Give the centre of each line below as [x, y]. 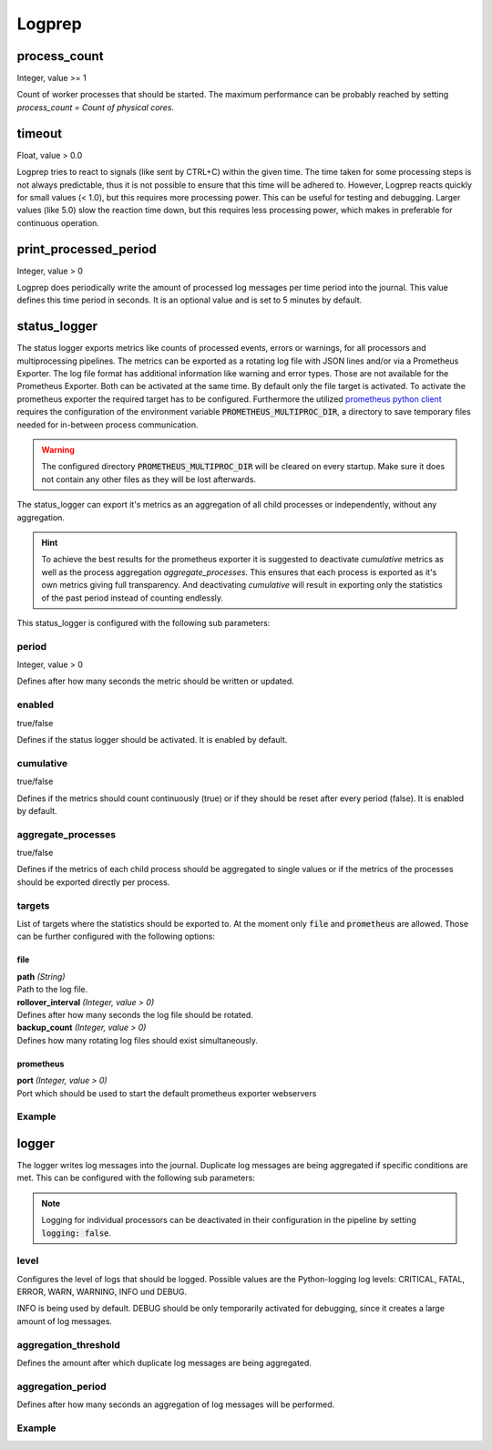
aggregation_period [61, 1386]
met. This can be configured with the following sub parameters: [136, 1178]
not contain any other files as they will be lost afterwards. [149, 479]
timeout [40, 134]
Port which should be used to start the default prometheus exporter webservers [167, 1093]
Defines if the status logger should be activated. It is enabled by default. [152, 740]
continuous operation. [58, 222]
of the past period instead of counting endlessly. [132, 598]
